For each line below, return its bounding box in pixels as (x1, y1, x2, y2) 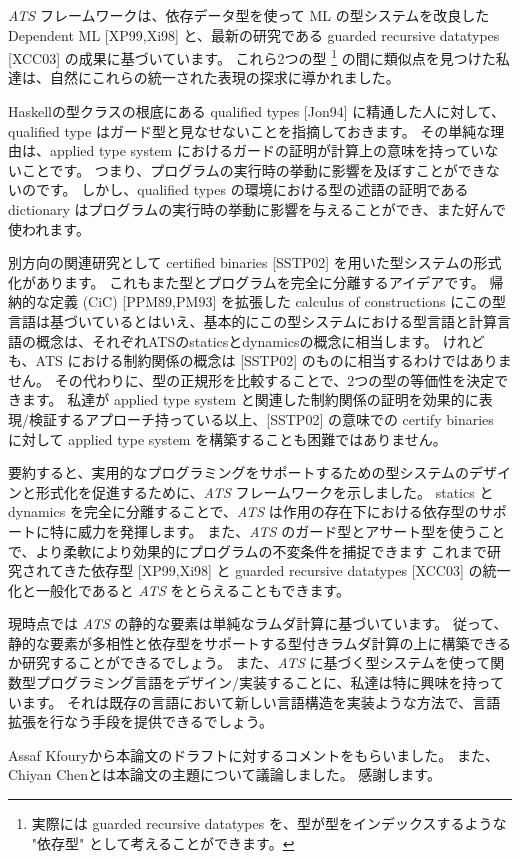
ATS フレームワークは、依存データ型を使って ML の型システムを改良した (8, 5, 490, 25)
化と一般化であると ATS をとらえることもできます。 (8, 579, 351, 600)
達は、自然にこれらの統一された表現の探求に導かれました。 (8, 67, 400, 88)
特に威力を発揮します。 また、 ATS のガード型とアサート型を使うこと (49, 520, 506, 541)
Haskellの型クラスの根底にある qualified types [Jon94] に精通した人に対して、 (8, 101, 506, 122)
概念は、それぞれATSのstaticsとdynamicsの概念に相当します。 (35, 330, 439, 351)
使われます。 (8, 218, 90, 239)
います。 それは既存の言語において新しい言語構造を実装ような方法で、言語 (8, 691, 501, 712)
